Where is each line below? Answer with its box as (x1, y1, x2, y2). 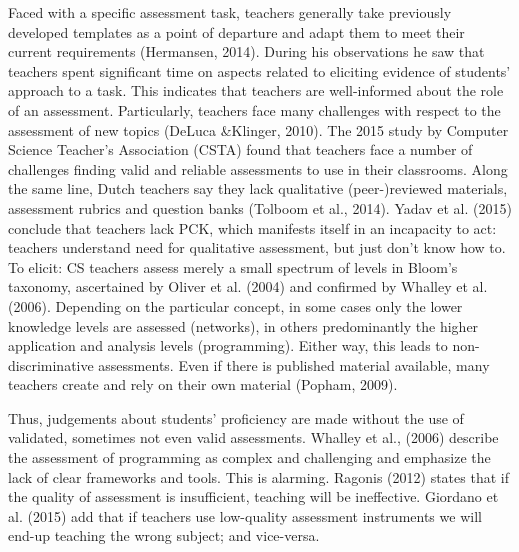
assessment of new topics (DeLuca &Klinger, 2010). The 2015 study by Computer (8, 119, 509, 140)
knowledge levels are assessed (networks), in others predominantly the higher (8, 315, 479, 336)
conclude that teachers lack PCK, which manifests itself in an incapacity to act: (8, 217, 497, 238)
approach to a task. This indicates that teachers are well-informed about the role (8, 80, 504, 101)
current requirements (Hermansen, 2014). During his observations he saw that (8, 41, 485, 62)
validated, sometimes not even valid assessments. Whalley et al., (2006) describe (8, 427, 499, 448)
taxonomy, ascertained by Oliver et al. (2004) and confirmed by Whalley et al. (8, 276, 488, 297)
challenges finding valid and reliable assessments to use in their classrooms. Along (8, 158, 508, 179)
